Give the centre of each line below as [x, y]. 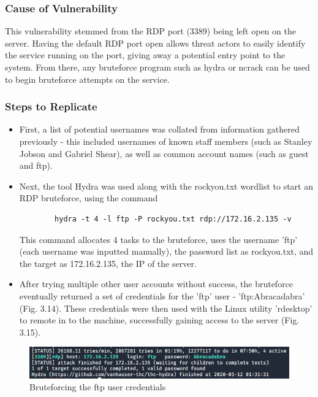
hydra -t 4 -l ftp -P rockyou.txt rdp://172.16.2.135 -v [173, 219]
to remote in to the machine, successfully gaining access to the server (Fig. [159, 320]
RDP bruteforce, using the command [89, 198]
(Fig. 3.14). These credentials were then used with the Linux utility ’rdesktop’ [166, 308]
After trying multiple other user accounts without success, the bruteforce [156, 284]
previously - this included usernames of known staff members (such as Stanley [166, 141]
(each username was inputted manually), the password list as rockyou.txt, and [166, 251]
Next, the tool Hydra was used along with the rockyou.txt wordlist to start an [166, 186]
